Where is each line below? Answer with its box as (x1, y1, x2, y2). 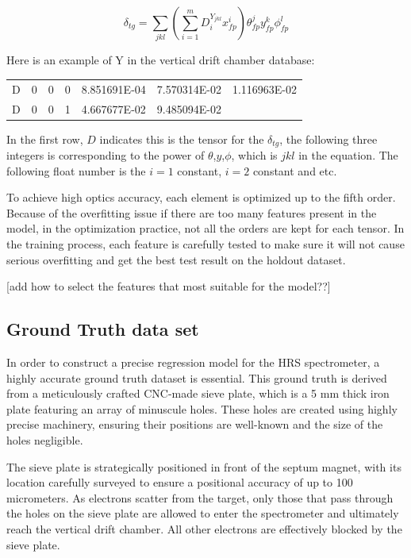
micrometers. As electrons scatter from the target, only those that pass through (6, 489, 394, 506)
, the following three (279, 130, 378, 147)
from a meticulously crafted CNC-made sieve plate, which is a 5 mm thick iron (6, 385, 390, 402)
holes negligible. (6, 431, 83, 448)
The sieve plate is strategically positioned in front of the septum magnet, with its (6, 458, 401, 475)
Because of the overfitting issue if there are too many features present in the (6, 204, 377, 221)
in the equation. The (298, 147, 398, 164)
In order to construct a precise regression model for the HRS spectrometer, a (6, 354, 380, 371)
